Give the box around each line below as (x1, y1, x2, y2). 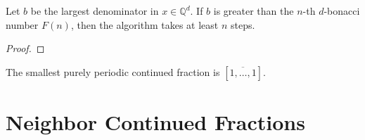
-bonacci (324, 4, 360, 18)
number (6, 17, 39, 32)
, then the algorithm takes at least (70, 17, 219, 32)
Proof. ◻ (6, 41, 45, 56)
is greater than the (213, 4, 294, 18)
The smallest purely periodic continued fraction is (6, 64, 220, 79)
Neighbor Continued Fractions (6, 107, 305, 136)
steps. (231, 17, 255, 32)
